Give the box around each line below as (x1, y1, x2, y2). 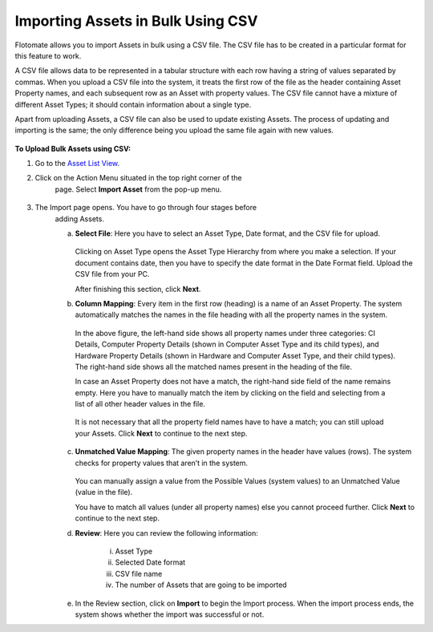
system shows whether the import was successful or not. (75, 610, 265, 619)
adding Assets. (55, 213, 104, 224)
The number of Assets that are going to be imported (115, 580, 288, 589)
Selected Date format (115, 557, 186, 567)
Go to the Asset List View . (34, 159, 120, 168)
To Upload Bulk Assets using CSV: (14, 144, 132, 153)
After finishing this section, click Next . (75, 284, 201, 294)
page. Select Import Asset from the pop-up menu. (55, 184, 222, 194)
